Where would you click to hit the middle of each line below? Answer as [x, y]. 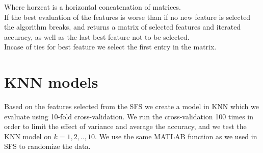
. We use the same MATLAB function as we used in [176, 136]
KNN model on [28, 136]
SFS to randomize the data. [47, 146]
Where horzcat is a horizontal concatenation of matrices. [93, 7]
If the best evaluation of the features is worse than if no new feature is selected [127, 17]
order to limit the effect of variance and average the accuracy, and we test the [125, 126]
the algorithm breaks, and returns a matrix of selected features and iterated [123, 27]
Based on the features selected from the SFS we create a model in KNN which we [131, 106]
